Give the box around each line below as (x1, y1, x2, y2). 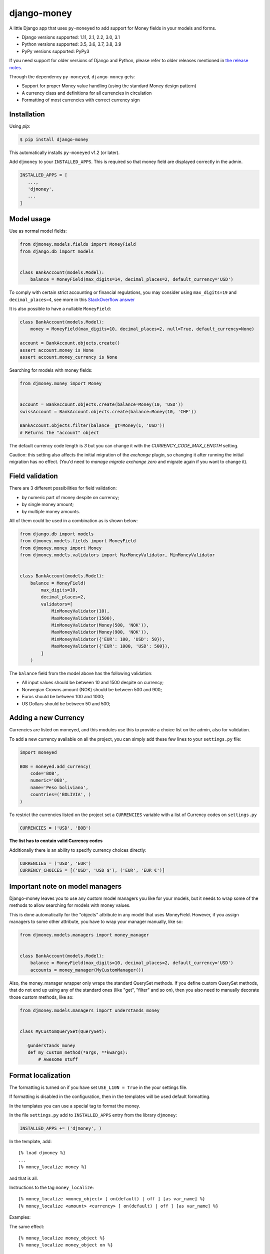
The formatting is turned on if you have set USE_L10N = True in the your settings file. (9, 1084, 187, 1090)
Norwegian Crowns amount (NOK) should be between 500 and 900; (21, 686, 162, 692)
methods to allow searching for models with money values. (9, 902, 131, 908)
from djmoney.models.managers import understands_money (19, 1007, 160, 1013)
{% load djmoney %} (18, 1150, 66, 1156)
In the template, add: (9, 1138, 52, 1144)
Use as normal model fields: (9, 228, 67, 234)
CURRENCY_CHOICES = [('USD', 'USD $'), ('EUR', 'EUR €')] (19, 868, 165, 873)
